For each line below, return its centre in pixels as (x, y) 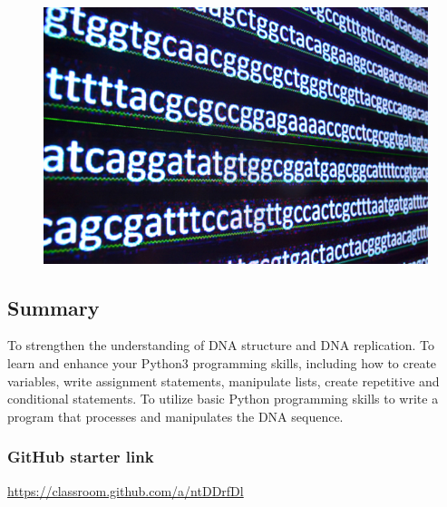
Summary (53, 307)
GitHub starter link (81, 457)
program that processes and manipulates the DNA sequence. (175, 416)
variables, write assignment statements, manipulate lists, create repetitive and (223, 380)
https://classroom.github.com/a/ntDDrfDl (126, 490)
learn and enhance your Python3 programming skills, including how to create (222, 363)
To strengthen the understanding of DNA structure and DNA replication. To (221, 345)
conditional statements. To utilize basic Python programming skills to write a (223, 399)
